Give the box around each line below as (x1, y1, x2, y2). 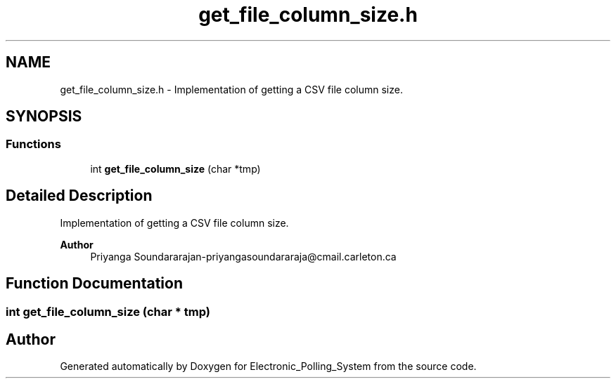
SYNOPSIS (6, 107, 82, 126)
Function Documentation (6, 274, 183, 293)
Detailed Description (6, 187, 153, 205)
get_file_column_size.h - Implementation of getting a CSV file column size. (60, 83, 403, 95)
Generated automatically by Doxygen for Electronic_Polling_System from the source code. (60, 360, 477, 373)
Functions (6, 137, 61, 152)
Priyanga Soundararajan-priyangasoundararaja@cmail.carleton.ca (90, 250, 397, 263)
